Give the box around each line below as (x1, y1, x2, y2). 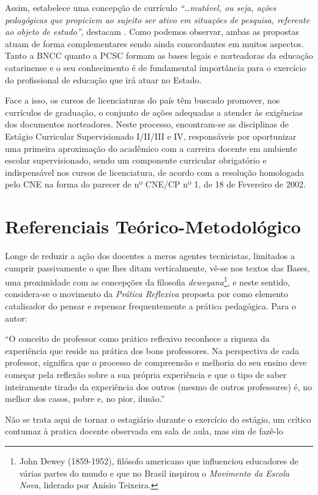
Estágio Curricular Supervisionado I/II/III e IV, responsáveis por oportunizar (5, 129, 297, 142)
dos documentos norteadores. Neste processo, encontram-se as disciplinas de (5, 118, 289, 130)
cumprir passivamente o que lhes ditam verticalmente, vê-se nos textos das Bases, (5, 261, 310, 274)
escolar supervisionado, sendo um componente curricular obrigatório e (5, 154, 267, 167)
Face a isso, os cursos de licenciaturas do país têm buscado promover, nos (5, 94, 280, 107)
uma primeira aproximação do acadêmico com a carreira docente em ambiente (5, 142, 297, 154)
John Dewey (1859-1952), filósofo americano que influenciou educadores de (19, 455, 298, 467)
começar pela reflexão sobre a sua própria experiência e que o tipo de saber (5, 368, 287, 381)
